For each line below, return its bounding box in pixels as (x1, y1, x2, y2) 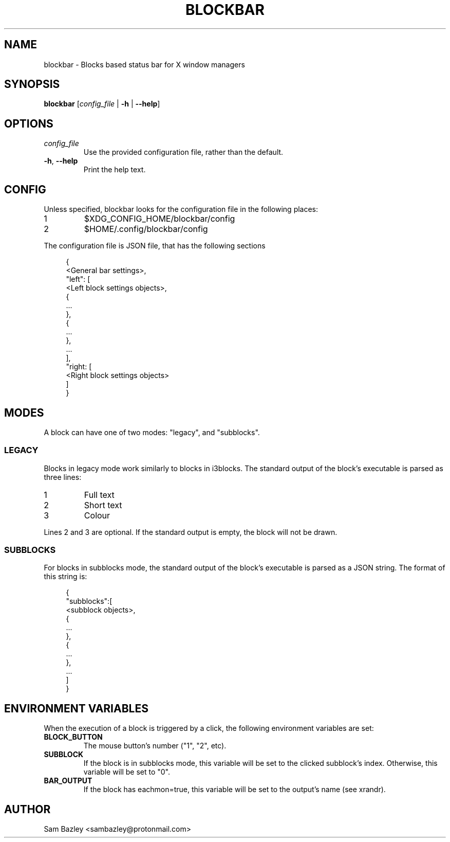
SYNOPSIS (4, 78, 60, 91)
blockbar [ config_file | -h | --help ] (44, 99, 160, 109)
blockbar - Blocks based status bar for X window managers (44, 60, 245, 69)
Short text (84, 499, 122, 510)
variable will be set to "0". (83, 767, 171, 777)
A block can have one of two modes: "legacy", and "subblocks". (44, 427, 260, 437)
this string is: (44, 572, 87, 581)
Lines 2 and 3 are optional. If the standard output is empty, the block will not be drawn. (44, 527, 338, 536)
